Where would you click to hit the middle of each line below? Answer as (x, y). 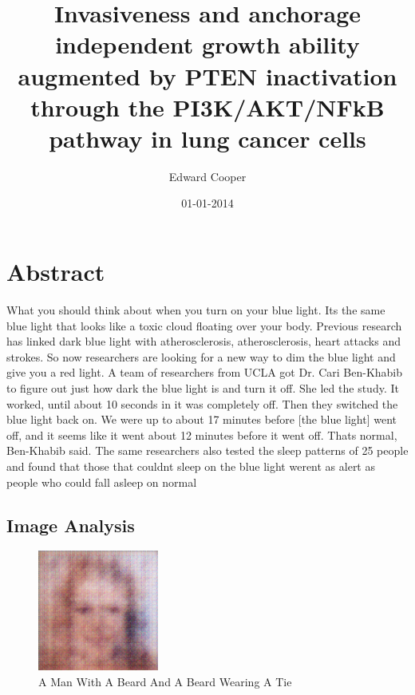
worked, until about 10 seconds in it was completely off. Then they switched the (202, 403)
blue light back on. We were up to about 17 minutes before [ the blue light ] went (202, 419)
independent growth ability (207, 44)
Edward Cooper (207, 176)
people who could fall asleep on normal (102, 482)
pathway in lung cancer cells (207, 138)
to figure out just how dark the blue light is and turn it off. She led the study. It (203, 387)
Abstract (56, 272)
